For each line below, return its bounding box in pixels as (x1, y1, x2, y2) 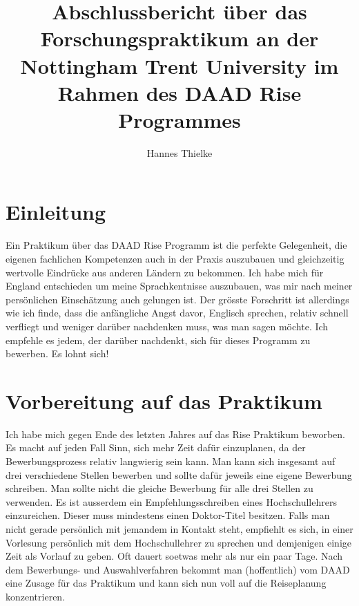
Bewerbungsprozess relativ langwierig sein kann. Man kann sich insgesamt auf (6, 454, 336, 468)
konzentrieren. (6, 589, 66, 603)
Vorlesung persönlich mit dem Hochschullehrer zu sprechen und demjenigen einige (6, 535, 352, 549)
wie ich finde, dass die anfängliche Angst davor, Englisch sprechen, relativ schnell (6, 305, 349, 320)
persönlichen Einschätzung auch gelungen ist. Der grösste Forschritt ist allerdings (6, 292, 349, 306)
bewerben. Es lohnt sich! (6, 346, 109, 361)
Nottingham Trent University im (20, 51, 339, 79)
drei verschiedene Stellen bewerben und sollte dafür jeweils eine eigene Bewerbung (6, 467, 352, 482)
